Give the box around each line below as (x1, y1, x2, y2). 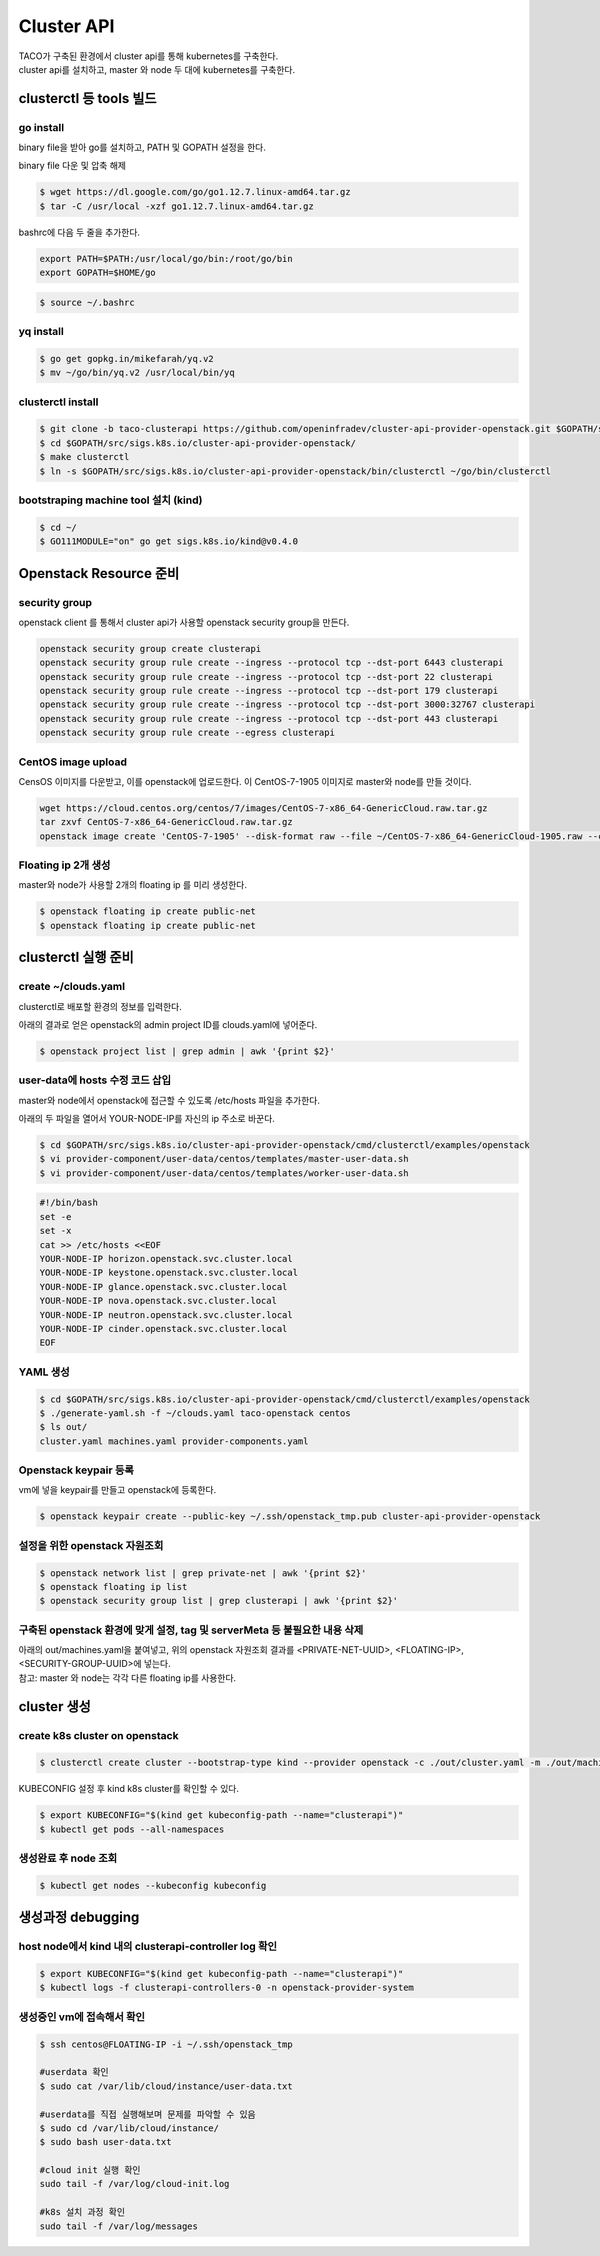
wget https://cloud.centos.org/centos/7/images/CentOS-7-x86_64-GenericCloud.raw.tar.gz (39, 802, 489, 814)
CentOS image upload (18, 755, 127, 769)
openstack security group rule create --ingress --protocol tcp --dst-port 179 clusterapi (39, 685, 499, 697)
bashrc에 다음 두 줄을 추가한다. (18, 226, 140, 238)
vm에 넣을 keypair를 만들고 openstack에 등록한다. (18, 1484, 217, 1496)
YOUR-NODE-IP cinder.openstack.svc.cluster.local (39, 1323, 288, 1334)
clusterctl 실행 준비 (18, 949, 134, 966)
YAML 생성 (18, 1365, 70, 1379)
